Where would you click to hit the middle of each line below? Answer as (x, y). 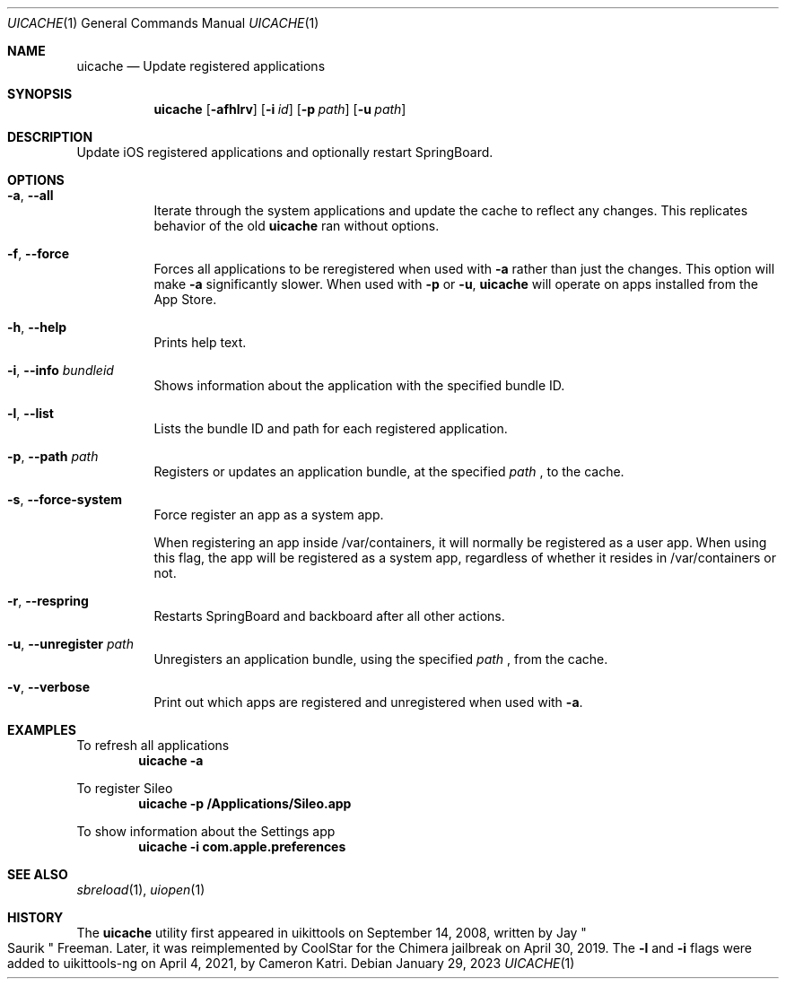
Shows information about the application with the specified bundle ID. (359, 385)
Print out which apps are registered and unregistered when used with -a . (368, 702)
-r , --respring (48, 601)
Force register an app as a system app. (269, 515)
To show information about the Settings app (206, 831)
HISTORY (35, 917)
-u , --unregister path (70, 644)
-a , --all (31, 195)
